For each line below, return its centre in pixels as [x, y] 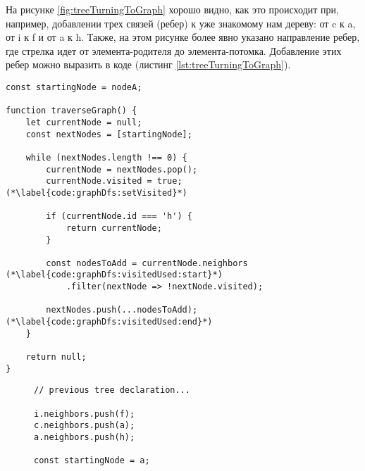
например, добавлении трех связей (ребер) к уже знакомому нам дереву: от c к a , [181, 23]
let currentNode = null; [84, 122]
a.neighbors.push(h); [85, 437]
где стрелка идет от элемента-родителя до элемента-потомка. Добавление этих [174, 50]
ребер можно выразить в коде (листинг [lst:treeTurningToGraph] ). [148, 64]
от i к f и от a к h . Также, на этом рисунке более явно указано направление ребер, [183, 37]
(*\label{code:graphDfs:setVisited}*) [97, 193]
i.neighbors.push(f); [85, 414]
